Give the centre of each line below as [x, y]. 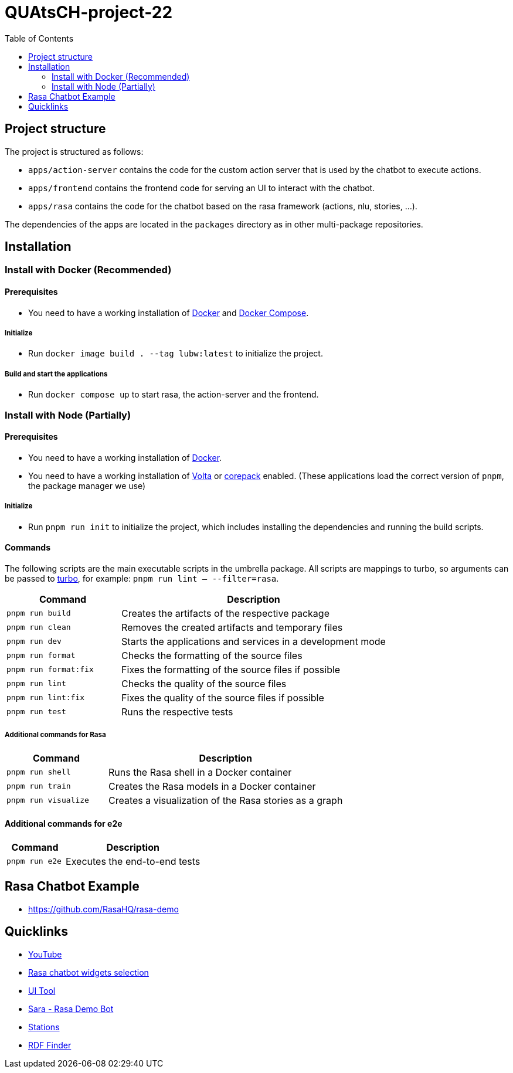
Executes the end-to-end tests [133, 861]
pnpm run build [39, 613]
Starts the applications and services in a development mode [254, 641]
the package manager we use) [87, 485]
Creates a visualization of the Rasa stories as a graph [226, 800]
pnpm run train [39, 786]
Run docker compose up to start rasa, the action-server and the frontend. [174, 395]
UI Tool [42, 990]
